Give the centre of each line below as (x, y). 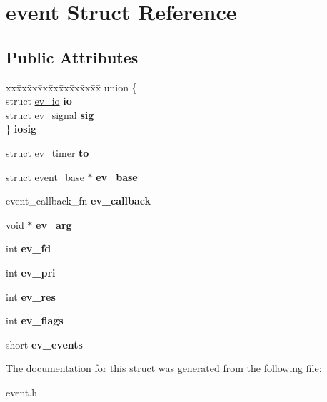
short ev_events (44, 344)
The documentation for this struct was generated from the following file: (164, 368)
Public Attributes (72, 57)
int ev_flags (35, 320)
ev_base (117, 176)
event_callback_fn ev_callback (78, 201)
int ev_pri (31, 272)
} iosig (21, 129)
